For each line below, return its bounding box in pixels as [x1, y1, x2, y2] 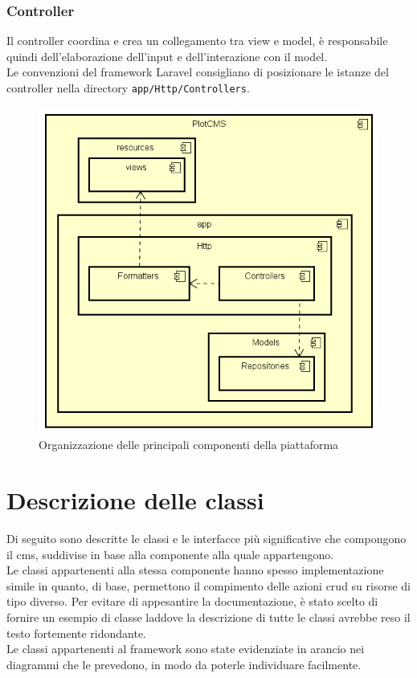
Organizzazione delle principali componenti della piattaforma [39, 436, 339, 453]
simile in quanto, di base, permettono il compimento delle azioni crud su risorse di [6, 577, 411, 594]
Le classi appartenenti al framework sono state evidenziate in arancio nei [6, 640, 365, 657]
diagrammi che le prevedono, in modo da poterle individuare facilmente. [6, 656, 362, 672]
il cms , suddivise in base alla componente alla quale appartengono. [6, 545, 334, 562]
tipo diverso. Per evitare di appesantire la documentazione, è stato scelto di [6, 593, 378, 610]
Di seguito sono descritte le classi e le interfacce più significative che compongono [6, 529, 407, 546]
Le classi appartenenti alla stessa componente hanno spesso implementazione [6, 562, 384, 578]
